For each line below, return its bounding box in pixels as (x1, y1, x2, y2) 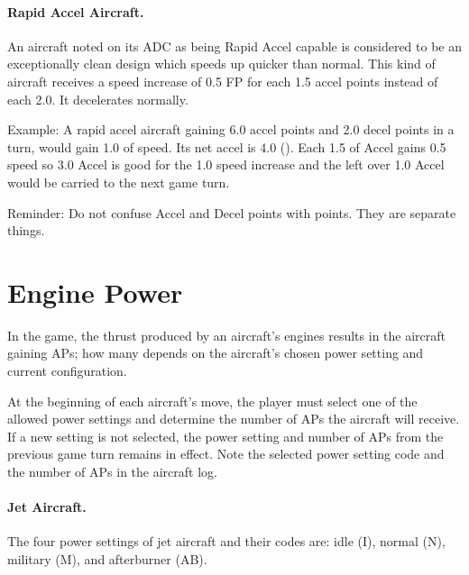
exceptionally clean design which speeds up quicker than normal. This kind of (7, 54, 436, 73)
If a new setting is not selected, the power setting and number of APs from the (7, 426, 444, 445)
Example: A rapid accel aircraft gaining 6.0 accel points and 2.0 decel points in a (7, 120, 455, 139)
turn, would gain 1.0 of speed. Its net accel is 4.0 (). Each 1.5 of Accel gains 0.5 (7, 137, 446, 156)
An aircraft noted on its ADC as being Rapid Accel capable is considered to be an (7, 36, 463, 55)
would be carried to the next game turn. (7, 172, 230, 191)
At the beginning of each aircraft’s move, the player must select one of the (7, 391, 418, 410)
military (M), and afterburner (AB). (7, 550, 207, 568)
